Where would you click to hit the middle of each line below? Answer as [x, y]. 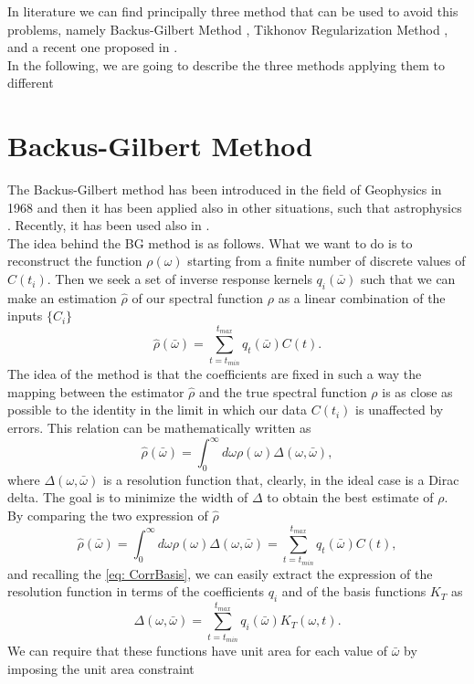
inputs [25, 316]
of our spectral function [198, 297]
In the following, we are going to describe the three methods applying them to [226, 64]
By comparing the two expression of [108, 516]
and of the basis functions [354, 591]
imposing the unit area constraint [101, 668]
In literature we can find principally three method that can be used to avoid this [233, 11]
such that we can [408, 279]
